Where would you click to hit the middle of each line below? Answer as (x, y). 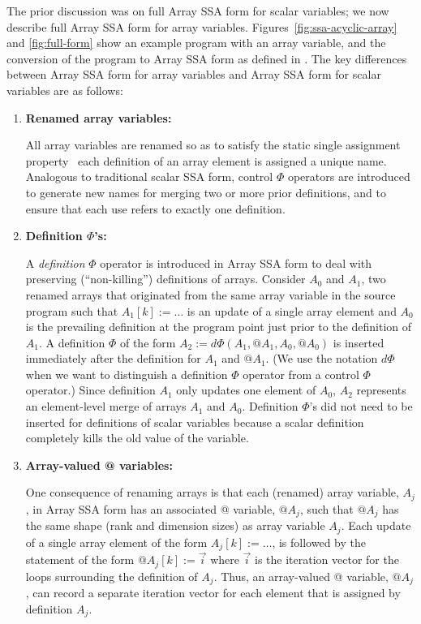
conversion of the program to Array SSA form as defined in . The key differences (207, 58)
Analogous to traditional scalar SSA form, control (149, 176)
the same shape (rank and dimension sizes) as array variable (175, 525)
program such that (72, 310)
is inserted (359, 342)
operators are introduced (349, 176)
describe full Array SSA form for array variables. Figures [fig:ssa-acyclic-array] (202, 26)
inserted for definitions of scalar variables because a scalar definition (195, 422)
